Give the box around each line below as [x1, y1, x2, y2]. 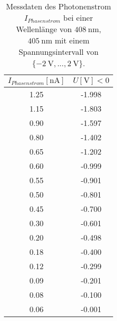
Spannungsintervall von [18, 46, 99, 57]
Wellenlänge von [16, 23, 72, 35]
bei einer [63, 12, 93, 23]
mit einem [55, 35, 89, 46]
